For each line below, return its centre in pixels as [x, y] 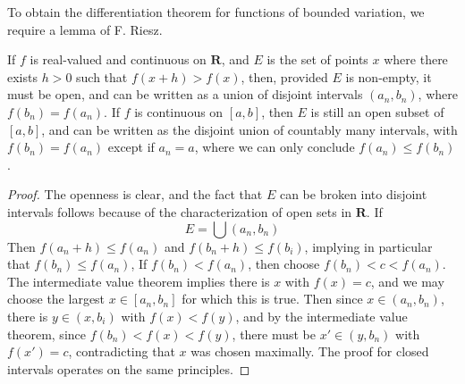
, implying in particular [368, 246]
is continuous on [179, 111]
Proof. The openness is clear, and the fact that [135, 194]
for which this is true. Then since [272, 299]
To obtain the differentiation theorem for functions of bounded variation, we [216, 12]
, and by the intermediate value [321, 316]
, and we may [407, 281]
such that [102, 76]
